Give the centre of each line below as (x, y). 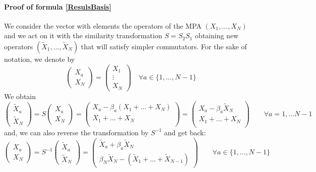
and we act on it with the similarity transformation (83, 35)
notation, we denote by (40, 59)
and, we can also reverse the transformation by (76, 132)
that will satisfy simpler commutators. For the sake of (164, 46)
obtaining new (217, 35)
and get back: (185, 132)
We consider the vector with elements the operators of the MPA (103, 25)
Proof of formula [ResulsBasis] (58, 6)
